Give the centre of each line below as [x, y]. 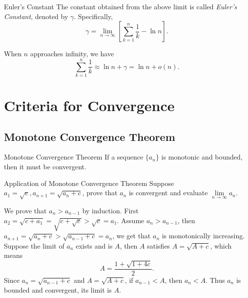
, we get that [132, 236]
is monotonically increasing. [203, 236]
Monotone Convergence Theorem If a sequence [74, 157]
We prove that [25, 211]
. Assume [131, 220]
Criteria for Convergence [89, 105]
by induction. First [110, 211]
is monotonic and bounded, [202, 157]
